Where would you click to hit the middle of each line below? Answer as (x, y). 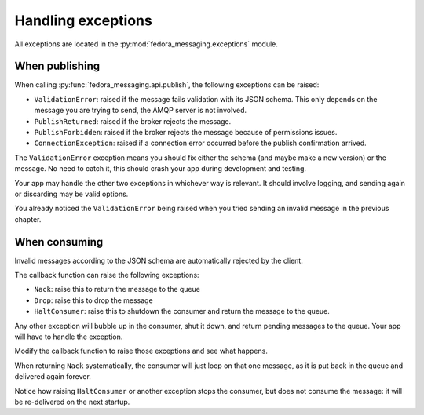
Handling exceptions (83, 20)
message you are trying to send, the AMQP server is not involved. (141, 111)
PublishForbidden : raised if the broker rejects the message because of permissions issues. (186, 133)
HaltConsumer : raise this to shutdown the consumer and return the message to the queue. (182, 311)
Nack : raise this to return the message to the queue (117, 289)
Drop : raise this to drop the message (93, 300)
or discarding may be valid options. (71, 194)
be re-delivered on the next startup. (72, 402)
